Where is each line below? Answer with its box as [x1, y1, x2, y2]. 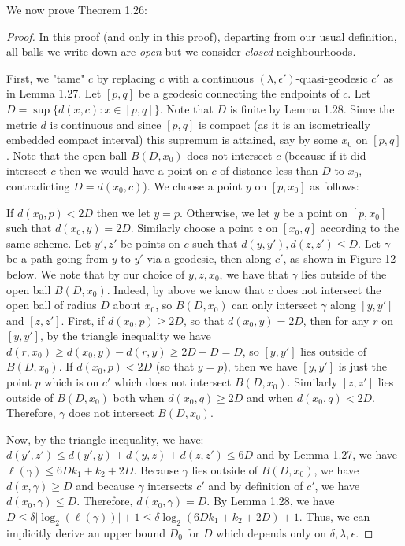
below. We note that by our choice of [6, 265, 185, 282]
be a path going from [6, 250, 109, 267]
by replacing [96, 69, 156, 86]
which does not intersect [113, 374, 232, 390]
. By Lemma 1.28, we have [206, 493, 335, 509]
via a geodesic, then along [147, 250, 272, 267]
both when [113, 389, 165, 405]
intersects [147, 477, 193, 493]
